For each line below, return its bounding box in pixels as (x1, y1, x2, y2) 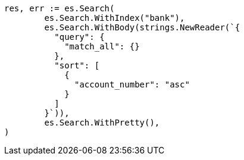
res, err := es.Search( (4, 4, 115, 13)
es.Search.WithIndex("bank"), (44, 13, 185, 23)
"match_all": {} (64, 42, 140, 51)
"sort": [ (54, 61, 100, 70)
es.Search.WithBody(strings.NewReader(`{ (44, 23, 240, 32)
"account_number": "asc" (74, 80, 190, 89)
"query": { (54, 32, 105, 42)
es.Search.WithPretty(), (44, 118, 160, 127)
